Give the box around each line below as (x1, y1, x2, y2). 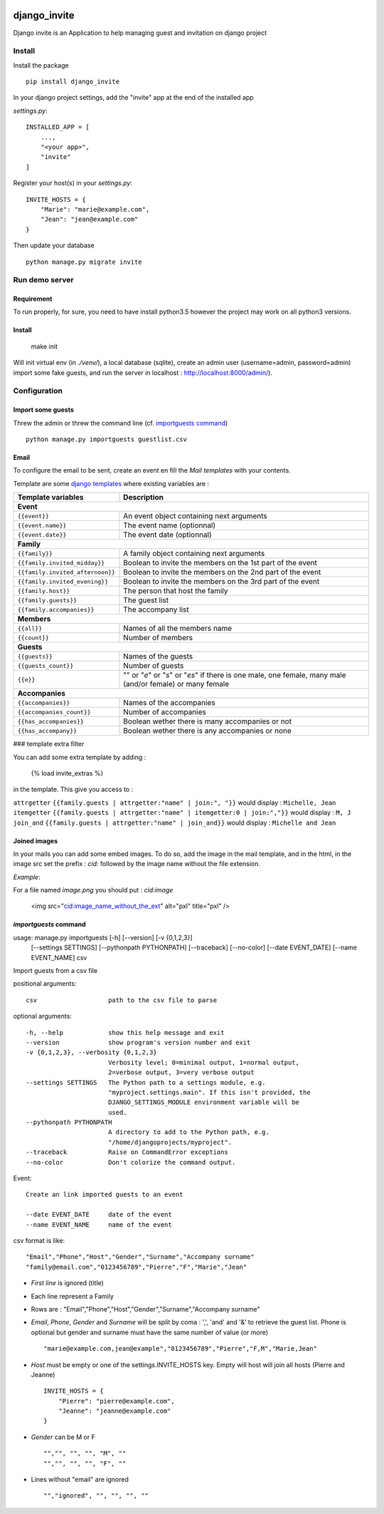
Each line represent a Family (31, 1292, 114, 1300)
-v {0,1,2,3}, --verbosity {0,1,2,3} (26, 1049, 158, 1056)
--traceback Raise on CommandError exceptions (26, 1148, 229, 1156)
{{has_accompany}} (17, 727, 78, 734)
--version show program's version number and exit (26, 1038, 251, 1046)
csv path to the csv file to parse (26, 996, 217, 1004)
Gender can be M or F (31, 1433, 95, 1441)
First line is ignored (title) (31, 1279, 105, 1287)
